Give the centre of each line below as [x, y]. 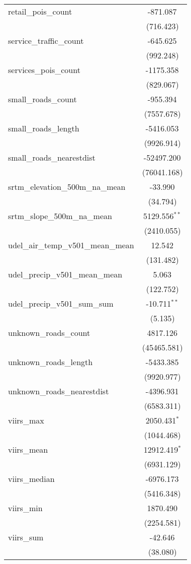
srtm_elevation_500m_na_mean [67, 187]
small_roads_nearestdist [52, 157]
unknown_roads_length [51, 362]
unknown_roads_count [49, 333]
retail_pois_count [40, 11]
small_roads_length [44, 128]
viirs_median [31, 479]
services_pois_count [44, 70]
